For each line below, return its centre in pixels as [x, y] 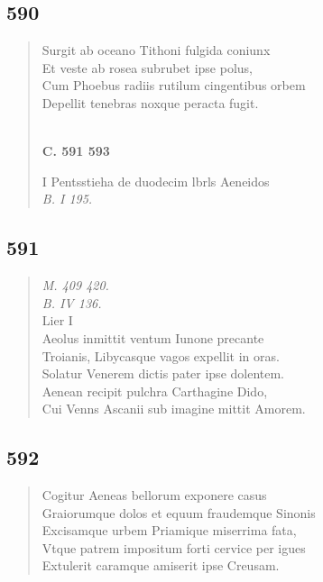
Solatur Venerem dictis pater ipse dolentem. [163, 373]
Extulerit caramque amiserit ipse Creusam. [161, 565]
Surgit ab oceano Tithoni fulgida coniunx [156, 50]
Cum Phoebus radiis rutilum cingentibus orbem [174, 85]
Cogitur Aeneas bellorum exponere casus [154, 495]
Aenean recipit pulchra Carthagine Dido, [155, 391]
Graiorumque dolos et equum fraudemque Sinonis [179, 512]
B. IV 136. [72, 302]
